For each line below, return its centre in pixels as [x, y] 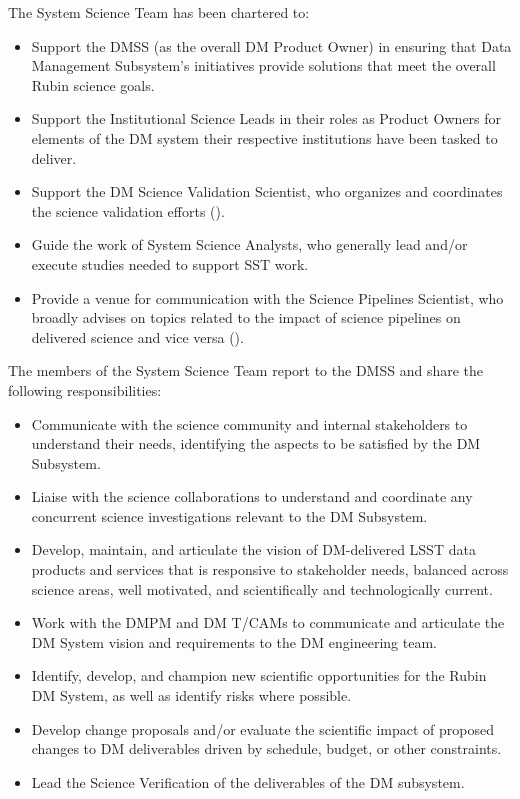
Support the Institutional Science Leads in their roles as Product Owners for [266, 118]
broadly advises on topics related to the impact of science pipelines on [246, 317]
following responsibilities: [85, 389]
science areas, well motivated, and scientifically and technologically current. [262, 588]
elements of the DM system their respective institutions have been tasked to [264, 137]
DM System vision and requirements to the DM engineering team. [234, 641]
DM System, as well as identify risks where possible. [191, 695]
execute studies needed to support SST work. [170, 263]
